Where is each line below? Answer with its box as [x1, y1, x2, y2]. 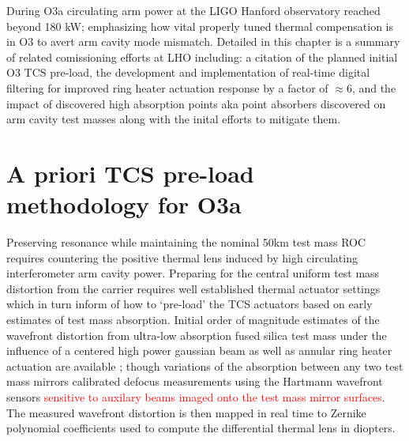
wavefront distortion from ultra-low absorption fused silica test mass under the [6, 326, 387, 343]
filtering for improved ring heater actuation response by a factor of [6, 79, 328, 96]
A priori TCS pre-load [6, 156, 254, 189]
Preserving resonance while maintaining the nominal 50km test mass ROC [6, 234, 366, 251]
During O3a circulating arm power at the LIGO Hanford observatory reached [6, 2, 381, 18]
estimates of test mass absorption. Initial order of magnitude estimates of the [6, 311, 380, 328]
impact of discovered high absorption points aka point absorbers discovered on [6, 95, 386, 111]
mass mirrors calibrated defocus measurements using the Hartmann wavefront [6, 373, 383, 390]
